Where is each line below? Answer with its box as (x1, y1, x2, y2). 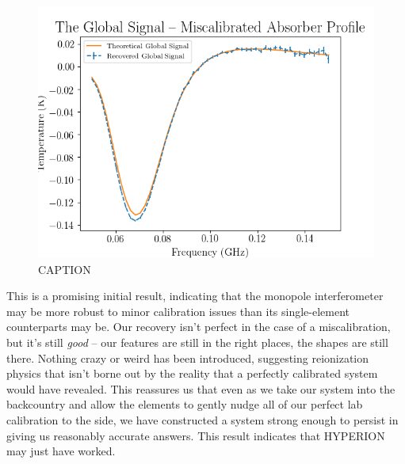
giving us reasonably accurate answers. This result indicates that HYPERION (6, 427, 385, 443)
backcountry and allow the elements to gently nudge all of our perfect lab (6, 396, 363, 413)
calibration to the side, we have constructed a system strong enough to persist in (6, 411, 399, 428)
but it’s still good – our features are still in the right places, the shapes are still (6, 333, 388, 350)
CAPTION (38, 261, 91, 277)
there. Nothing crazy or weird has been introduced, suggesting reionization (6, 349, 369, 366)
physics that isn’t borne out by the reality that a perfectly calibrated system (6, 365, 378, 382)
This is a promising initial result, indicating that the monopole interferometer (6, 287, 384, 304)
